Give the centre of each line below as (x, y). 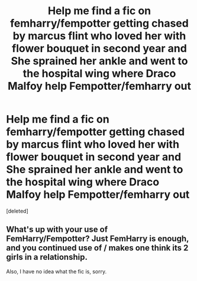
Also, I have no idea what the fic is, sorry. (56, 271)
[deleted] (17, 211)
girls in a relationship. (47, 257)
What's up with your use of (57, 229)
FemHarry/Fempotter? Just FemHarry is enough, (98, 239)
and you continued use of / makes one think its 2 (97, 248)
